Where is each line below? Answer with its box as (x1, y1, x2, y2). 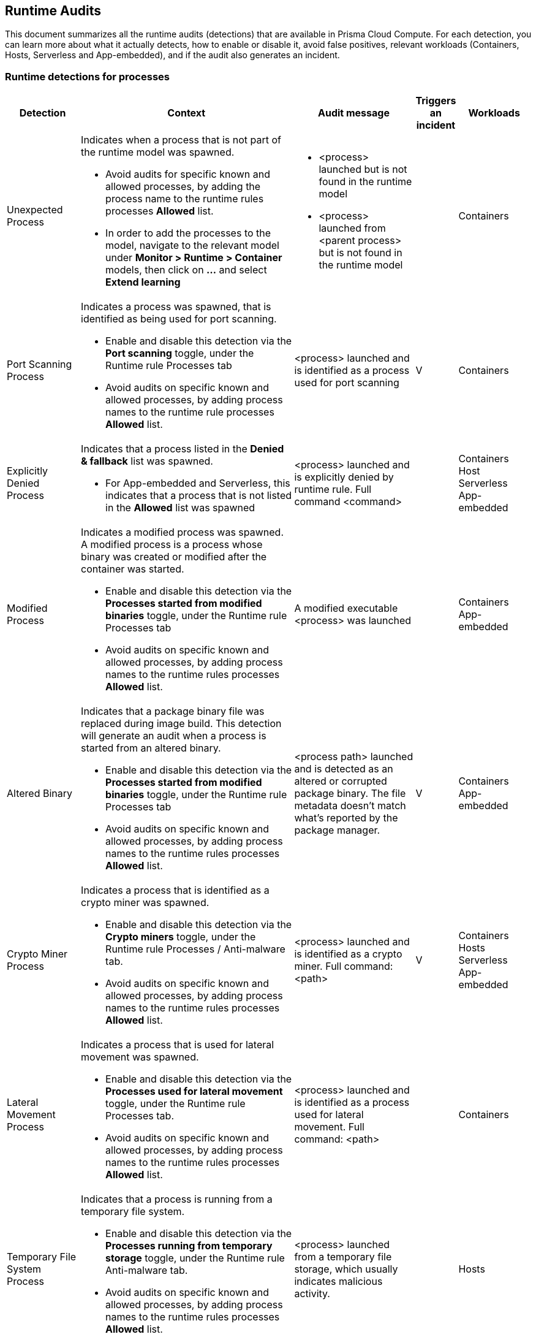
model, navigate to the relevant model (105, 239, 279, 252)
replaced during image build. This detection (81, 717, 282, 730)
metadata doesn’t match (294, 799, 406, 812)
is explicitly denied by (294, 471, 394, 484)
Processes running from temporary (105, 1240, 273, 1252)
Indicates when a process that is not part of (81, 134, 281, 147)
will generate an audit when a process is (81, 729, 266, 742)
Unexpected (7, 204, 63, 216)
